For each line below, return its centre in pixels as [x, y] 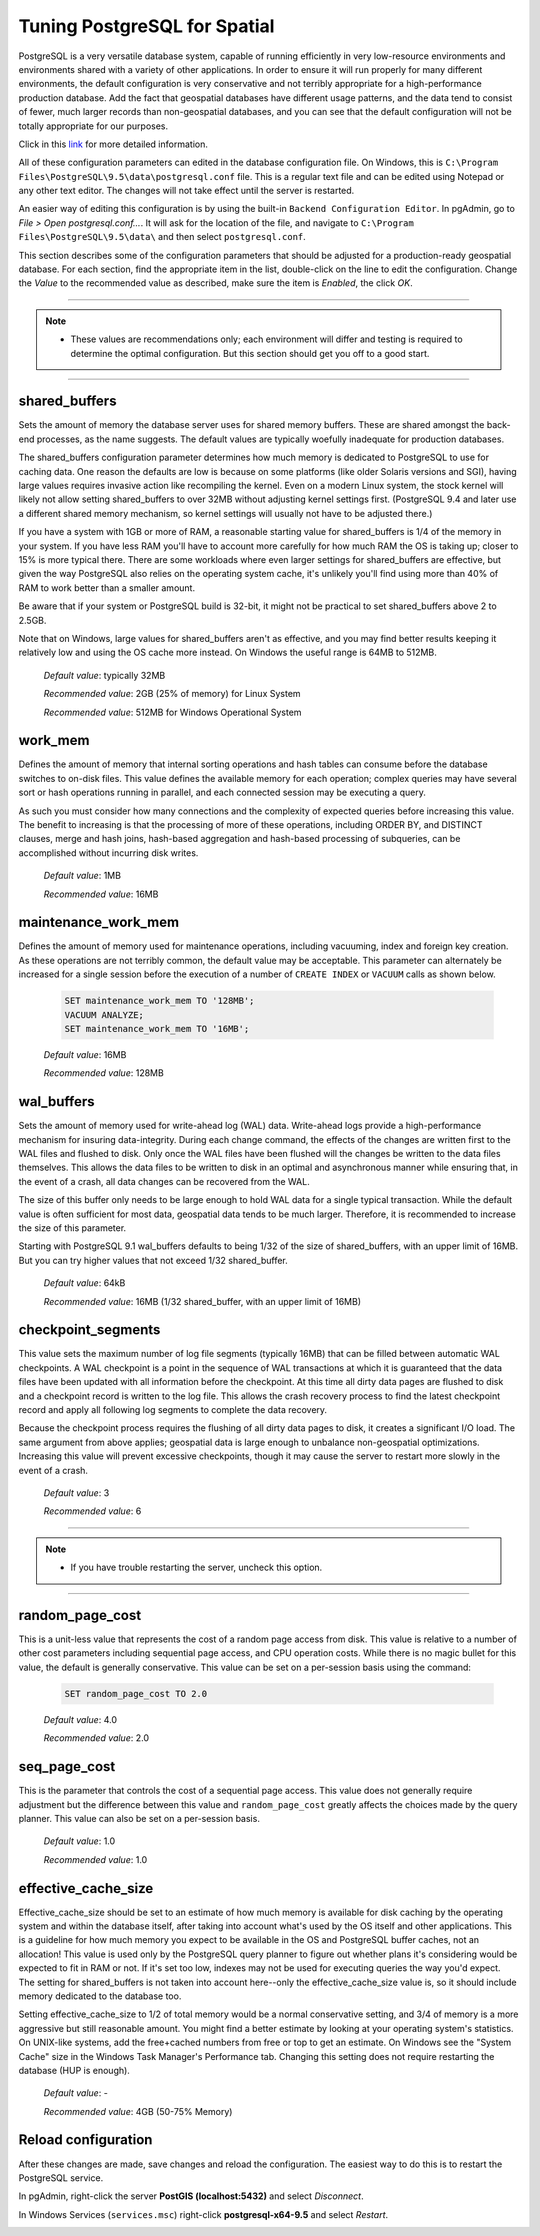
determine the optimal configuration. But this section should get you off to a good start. [250, 353]
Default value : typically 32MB [104, 675]
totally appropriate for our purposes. [93, 126]
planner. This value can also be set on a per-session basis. [139, 1818]
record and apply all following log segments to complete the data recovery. [173, 1410]
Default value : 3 [76, 1493]
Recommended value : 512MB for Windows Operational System [172, 712]
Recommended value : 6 [92, 1511]
